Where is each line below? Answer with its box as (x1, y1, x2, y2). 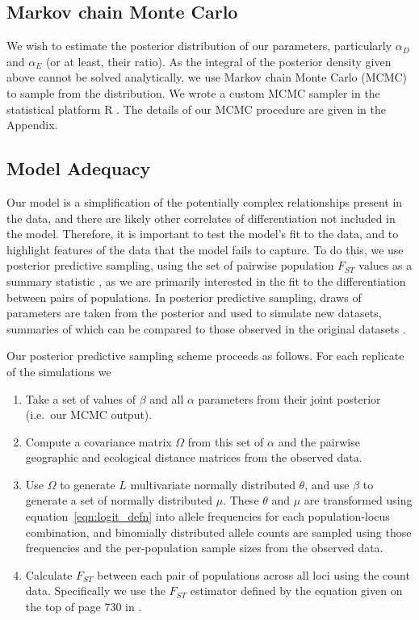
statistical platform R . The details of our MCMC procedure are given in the (6, 100, 387, 117)
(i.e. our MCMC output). (25, 406, 153, 423)
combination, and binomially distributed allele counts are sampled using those (25, 523, 412, 540)
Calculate (25, 566, 73, 583)
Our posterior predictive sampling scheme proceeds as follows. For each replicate (6, 347, 404, 364)
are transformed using (304, 492, 413, 509)
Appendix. (6, 116, 58, 133)
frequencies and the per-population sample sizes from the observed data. (25, 539, 383, 556)
